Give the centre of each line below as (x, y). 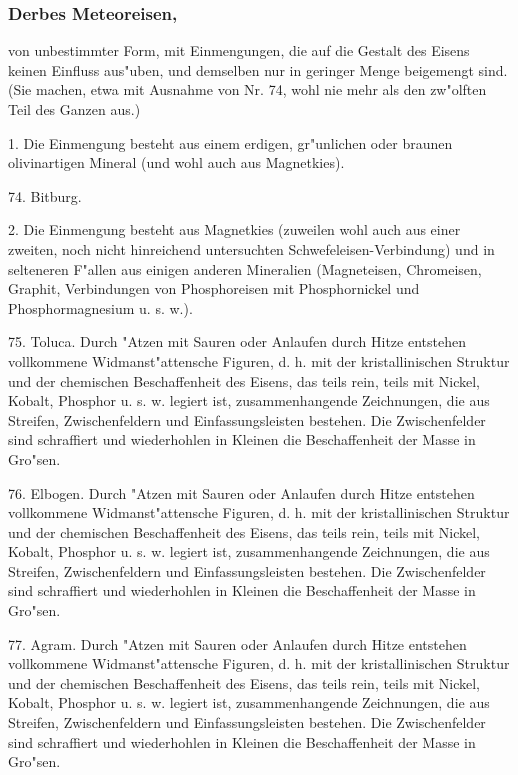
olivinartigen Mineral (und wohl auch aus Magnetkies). (176, 162)
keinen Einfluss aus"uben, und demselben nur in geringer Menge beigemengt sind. (258, 69)
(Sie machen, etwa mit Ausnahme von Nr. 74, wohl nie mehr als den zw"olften (247, 89)
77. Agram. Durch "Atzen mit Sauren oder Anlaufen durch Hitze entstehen (237, 643)
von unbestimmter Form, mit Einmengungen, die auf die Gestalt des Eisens (239, 50)
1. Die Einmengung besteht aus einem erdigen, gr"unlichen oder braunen (230, 142)
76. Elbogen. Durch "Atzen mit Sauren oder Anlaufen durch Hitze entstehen (241, 492)
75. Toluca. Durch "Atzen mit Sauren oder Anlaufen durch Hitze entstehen (237, 341)
